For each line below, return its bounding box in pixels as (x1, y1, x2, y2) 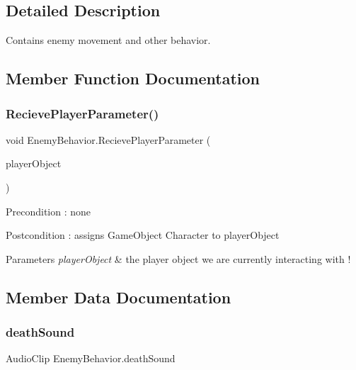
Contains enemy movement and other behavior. (6, 33, 211, 47)
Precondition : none (6, 203, 91, 218)
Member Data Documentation (6, 286, 231, 308)
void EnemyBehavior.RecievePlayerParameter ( (6, 132, 211, 147)
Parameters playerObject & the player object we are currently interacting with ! (6, 251, 351, 266)
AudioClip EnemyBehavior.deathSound (6, 351, 176, 366)
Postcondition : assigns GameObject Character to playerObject (6, 228, 280, 242)
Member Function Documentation (6, 67, 260, 89)
